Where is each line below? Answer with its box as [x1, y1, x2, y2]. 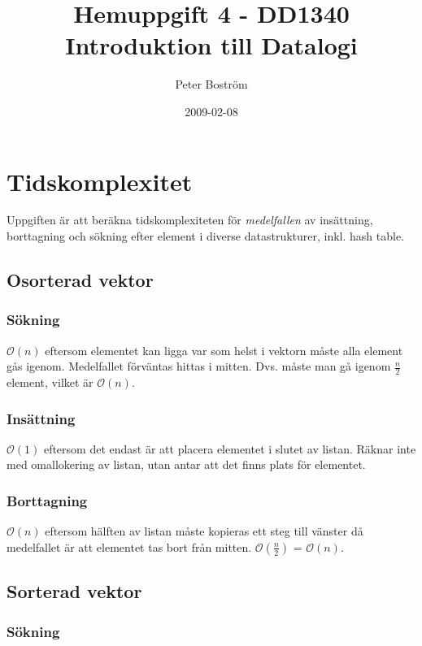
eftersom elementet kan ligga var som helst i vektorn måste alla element [45, 341, 403, 358]
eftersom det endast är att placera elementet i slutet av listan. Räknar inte [43, 440, 416, 457]
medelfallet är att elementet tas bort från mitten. [7, 538, 252, 555]
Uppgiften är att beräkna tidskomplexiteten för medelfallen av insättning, [7, 211, 373, 228]
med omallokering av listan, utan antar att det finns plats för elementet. [7, 456, 366, 473]
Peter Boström [175, 76, 248, 93]
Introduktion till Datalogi [65, 28, 358, 62]
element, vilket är [7, 374, 94, 391]
